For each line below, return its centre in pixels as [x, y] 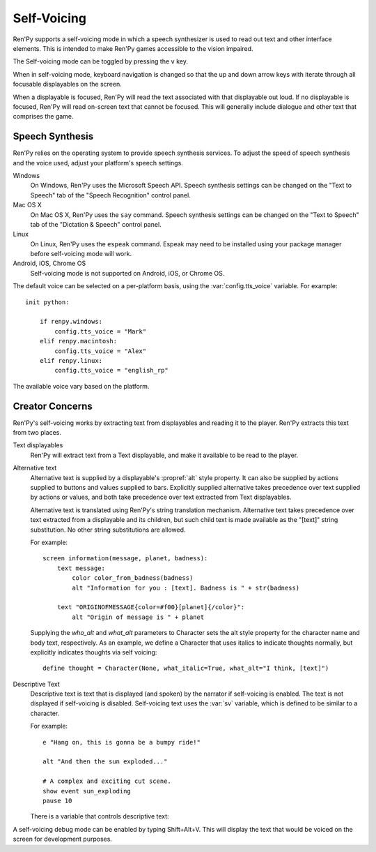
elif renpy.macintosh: [78, 341]
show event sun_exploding [87, 791]
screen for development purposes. [63, 839]
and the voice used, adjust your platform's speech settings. [98, 163]
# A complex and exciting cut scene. [107, 781]
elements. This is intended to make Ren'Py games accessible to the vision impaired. [133, 48]
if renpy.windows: [71, 322]
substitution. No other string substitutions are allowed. [108, 530]
